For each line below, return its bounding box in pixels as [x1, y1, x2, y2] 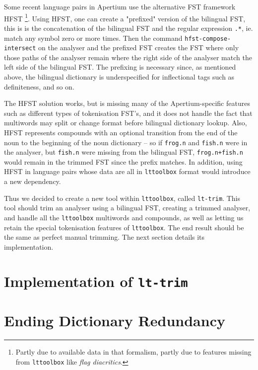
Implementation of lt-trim [4, 271, 188, 291]
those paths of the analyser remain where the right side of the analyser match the [4, 52, 252, 62]
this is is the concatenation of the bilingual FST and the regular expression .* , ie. [4, 22, 253, 33]
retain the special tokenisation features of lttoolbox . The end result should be [4, 222, 244, 232]
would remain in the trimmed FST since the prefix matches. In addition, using [4, 156, 243, 167]
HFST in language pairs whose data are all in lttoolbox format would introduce [4, 166, 251, 177]
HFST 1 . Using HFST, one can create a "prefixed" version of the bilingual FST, [4, 11, 246, 23]
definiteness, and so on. [4, 81, 74, 92]
